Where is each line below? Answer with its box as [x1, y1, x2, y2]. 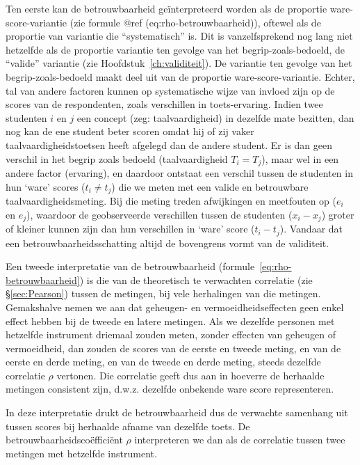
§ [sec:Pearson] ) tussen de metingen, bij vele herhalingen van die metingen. [6, 286, 321, 301]
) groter [321, 207, 354, 221]
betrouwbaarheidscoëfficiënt [6, 432, 123, 447]
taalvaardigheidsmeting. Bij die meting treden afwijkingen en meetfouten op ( [6, 194, 336, 208]
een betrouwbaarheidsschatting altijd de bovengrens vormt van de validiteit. [6, 235, 329, 250]
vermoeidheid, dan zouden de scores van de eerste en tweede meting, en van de [6, 340, 341, 355]
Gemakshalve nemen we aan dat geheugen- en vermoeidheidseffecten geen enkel [6, 299, 344, 314]
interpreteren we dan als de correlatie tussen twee [134, 432, 345, 447]
